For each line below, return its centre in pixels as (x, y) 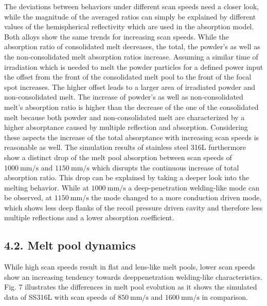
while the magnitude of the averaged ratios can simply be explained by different (130, 16)
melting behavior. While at (47, 187)
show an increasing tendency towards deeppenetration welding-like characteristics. (133, 276)
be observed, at (28, 197)
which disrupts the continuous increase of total (165, 167)
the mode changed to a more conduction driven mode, (176, 197)
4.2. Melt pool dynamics (70, 245)
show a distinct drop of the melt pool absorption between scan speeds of (118, 157)
